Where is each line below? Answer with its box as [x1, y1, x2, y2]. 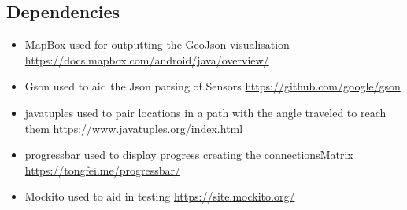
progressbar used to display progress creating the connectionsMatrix [24, 146, 353, 163]
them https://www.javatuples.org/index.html [24, 120, 243, 136]
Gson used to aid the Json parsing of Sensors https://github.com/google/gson [24, 78, 401, 94]
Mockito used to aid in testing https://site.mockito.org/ [24, 188, 295, 204]
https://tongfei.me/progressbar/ [24, 161, 180, 178]
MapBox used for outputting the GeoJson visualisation [24, 36, 290, 53]
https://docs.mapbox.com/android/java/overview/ [24, 51, 269, 68]
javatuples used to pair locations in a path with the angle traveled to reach [24, 104, 387, 120]
